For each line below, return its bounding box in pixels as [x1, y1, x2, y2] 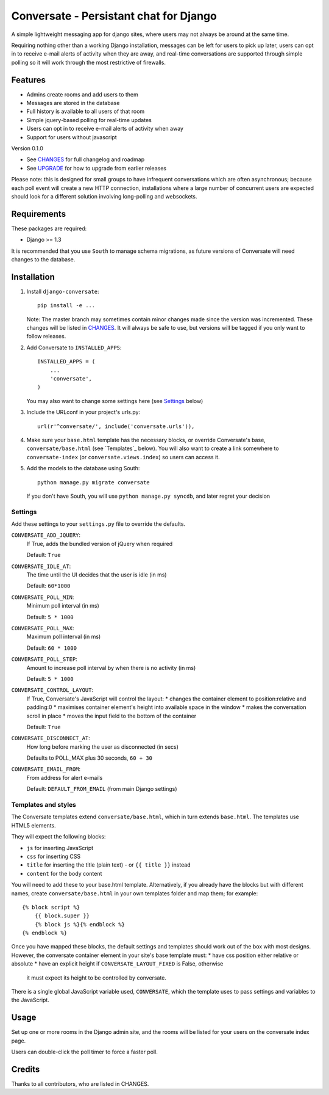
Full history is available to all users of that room [26, 107, 145, 115]
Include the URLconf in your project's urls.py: [26, 409, 140, 416]
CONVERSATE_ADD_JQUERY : [11, 531, 81, 539]
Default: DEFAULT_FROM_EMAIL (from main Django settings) [26, 785, 177, 793]
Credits [11, 1064, 40, 1074]
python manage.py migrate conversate [37, 479, 150, 486]
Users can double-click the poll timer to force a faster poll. [11, 1048, 158, 1056]
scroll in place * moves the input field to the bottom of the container [26, 712, 197, 719]
